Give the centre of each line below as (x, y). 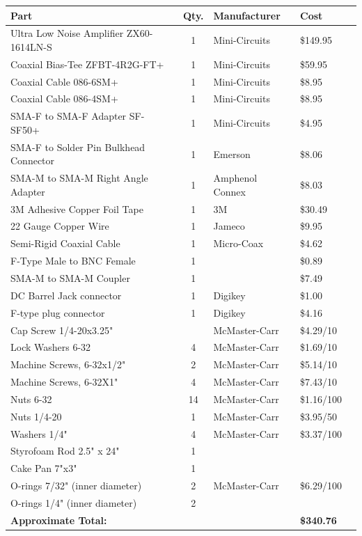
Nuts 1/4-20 (36, 416)
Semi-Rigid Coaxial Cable (65, 243)
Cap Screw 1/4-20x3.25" (62, 330)
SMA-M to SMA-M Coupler (70, 278)
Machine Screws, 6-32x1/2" (68, 364)
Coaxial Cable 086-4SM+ (64, 98)
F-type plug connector (58, 312)
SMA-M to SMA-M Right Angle (79, 178)
